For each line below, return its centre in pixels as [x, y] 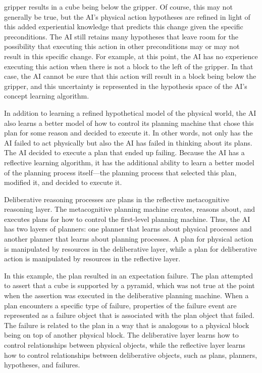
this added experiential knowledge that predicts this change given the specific [124, 27]
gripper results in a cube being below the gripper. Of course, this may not [118, 7]
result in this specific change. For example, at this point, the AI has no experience [131, 56]
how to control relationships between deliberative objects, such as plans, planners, [131, 355]
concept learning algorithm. [47, 96]
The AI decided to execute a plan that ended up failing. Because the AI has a [124, 152]
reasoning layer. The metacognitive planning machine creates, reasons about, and [130, 209]
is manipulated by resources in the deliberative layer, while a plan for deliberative [130, 248]
